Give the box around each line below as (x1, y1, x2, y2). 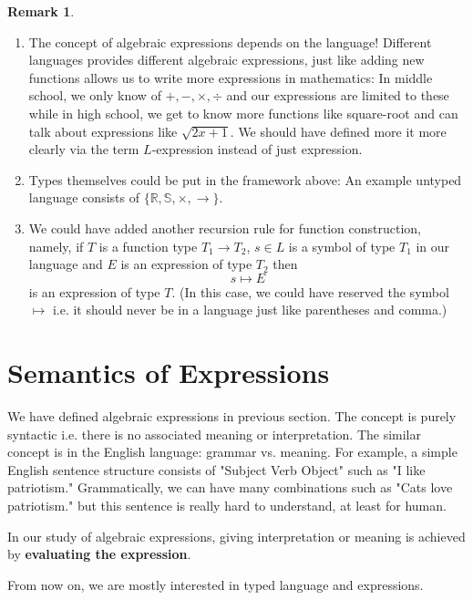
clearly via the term (28, 140, 139, 159)
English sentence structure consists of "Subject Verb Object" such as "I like (7, 460, 426, 479)
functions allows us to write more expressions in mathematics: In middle (28, 67, 433, 87)
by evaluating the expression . (7, 544, 191, 564)
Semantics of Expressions (7, 354, 330, 391)
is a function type (98, 236, 198, 255)
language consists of (28, 188, 139, 207)
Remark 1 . (7, 2, 75, 20)
